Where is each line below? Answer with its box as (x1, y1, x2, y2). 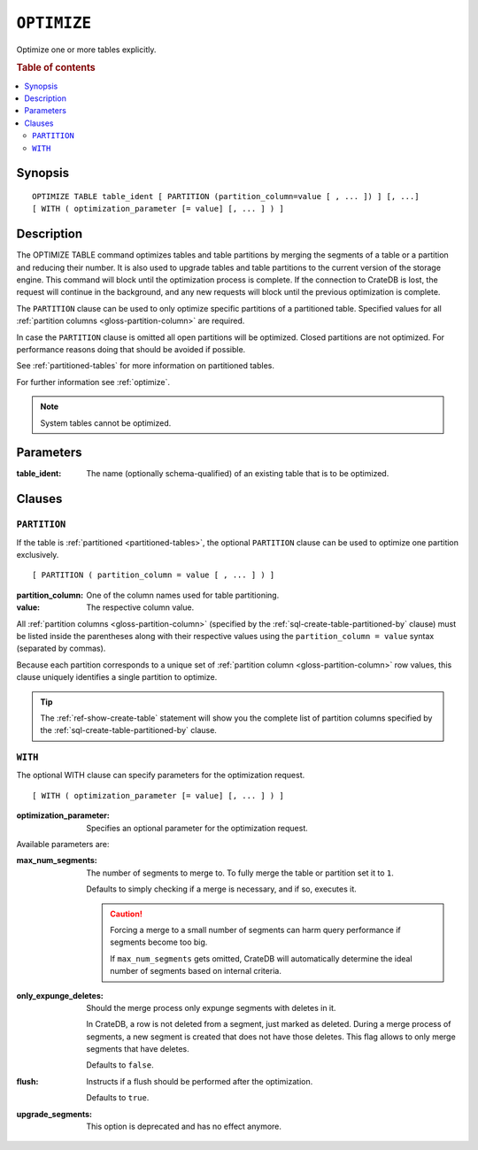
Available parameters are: (16, 839, 110, 849)
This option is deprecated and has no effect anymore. (86, 1121, 282, 1132)
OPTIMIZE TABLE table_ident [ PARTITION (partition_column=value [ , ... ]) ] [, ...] (32, 191, 420, 201)
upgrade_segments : (16, 1108, 93, 1119)
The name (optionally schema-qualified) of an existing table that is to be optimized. (86, 468, 389, 479)
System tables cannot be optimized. (40, 417, 172, 428)
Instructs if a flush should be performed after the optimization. (86, 1076, 313, 1086)
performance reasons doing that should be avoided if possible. (16, 343, 246, 354)
